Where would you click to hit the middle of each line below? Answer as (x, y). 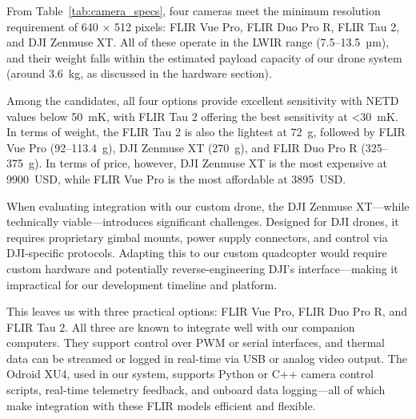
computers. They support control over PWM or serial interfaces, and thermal (196, 342)
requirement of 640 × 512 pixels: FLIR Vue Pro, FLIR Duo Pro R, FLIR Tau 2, (203, 26)
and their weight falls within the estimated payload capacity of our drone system (204, 57)
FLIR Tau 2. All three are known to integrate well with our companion (181, 326)
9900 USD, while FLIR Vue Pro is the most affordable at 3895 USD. (176, 178)
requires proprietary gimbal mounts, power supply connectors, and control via (197, 237)
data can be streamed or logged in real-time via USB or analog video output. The (207, 358)
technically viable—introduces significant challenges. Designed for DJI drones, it (203, 222)
